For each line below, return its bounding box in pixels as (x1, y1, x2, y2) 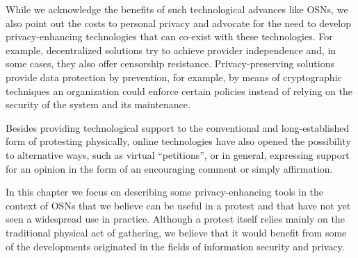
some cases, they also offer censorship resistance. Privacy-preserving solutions (6, 56, 334, 71)
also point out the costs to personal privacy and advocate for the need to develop (6, 15, 352, 30)
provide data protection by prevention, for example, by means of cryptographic (6, 69, 342, 84)
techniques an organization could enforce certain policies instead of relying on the (6, 83, 352, 98)
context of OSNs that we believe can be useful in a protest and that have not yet (6, 198, 351, 212)
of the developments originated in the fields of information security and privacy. (6, 239, 345, 253)
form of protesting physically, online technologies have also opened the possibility (6, 134, 351, 148)
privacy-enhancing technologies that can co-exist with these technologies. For (6, 29, 333, 44)
